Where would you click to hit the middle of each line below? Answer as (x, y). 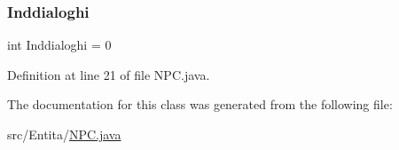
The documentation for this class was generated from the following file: (200, 104)
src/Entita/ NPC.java (64, 134)
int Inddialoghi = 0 (59, 45)
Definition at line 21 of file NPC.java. (109, 74)
